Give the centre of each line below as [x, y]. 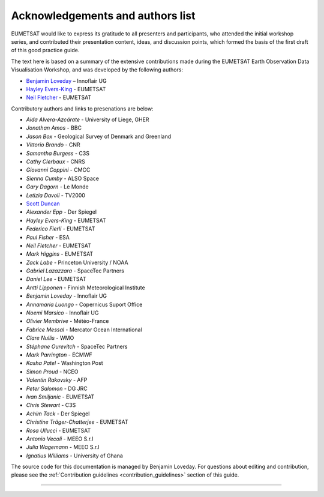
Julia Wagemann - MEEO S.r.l [63, 447]
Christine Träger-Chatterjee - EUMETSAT [77, 422]
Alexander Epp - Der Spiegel [61, 212]
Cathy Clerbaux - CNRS [55, 161]
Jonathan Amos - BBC [54, 128]
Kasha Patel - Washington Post [64, 363]
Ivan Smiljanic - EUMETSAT [60, 397]
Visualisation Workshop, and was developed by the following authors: [97, 70]
